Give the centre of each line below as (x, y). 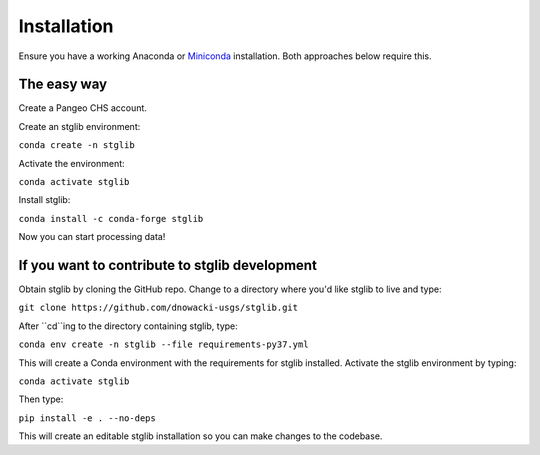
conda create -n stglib (76, 145)
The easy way (63, 84)
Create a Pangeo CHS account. (82, 108)
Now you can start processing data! (92, 237)
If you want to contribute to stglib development (167, 265)
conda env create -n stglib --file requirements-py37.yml (163, 344)
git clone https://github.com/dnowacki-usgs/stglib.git (158, 308)
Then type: (41, 399)
